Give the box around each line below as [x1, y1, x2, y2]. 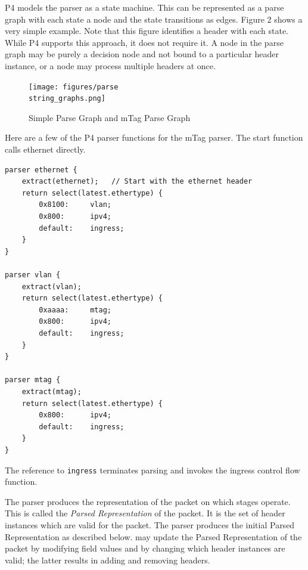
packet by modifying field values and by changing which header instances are [5, 542, 285, 554]
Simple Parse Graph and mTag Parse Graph [29, 111, 191, 123]
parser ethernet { [5, 165, 77, 174]
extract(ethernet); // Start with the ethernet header [21, 177, 253, 186]
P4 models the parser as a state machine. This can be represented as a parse [5, 1, 284, 13]
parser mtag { [5, 376, 61, 385]
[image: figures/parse [29, 82, 119, 91]
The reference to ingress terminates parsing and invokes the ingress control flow [5, 463, 300, 476]
